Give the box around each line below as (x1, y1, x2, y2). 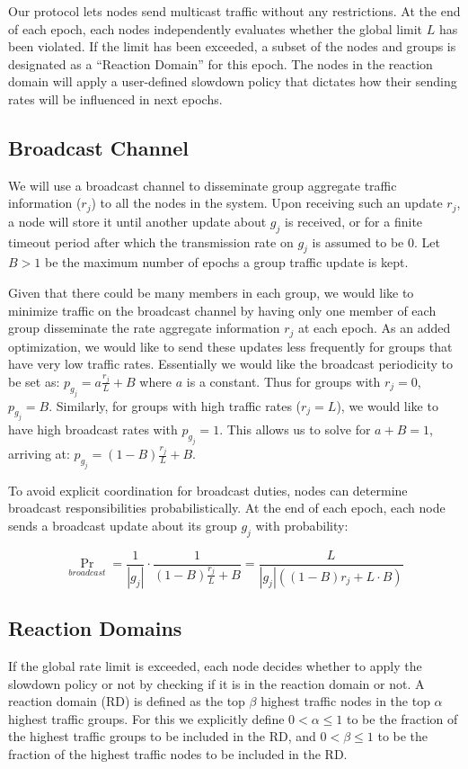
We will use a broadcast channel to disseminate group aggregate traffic (8, 175, 397, 194)
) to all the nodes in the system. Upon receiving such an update (91, 193, 443, 212)
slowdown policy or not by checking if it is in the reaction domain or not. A (8, 674, 425, 693)
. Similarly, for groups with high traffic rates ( (49, 396, 302, 415)
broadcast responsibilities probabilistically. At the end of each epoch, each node (8, 498, 446, 517)
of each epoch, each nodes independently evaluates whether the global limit (8, 19, 423, 38)
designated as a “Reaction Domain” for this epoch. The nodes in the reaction (8, 54, 433, 73)
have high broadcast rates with (8, 420, 178, 439)
